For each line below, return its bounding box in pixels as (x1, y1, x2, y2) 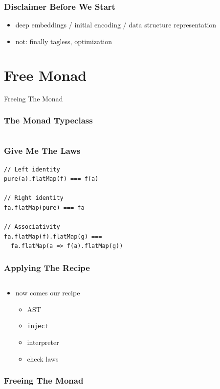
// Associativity (4, 223, 60, 231)
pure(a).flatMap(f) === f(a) (4, 175, 99, 183)
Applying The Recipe (4, 261, 90, 273)
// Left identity (4, 166, 60, 173)
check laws (27, 353, 59, 364)
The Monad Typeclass (4, 114, 93, 126)
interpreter (27, 337, 59, 347)
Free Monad (4, 65, 87, 85)
